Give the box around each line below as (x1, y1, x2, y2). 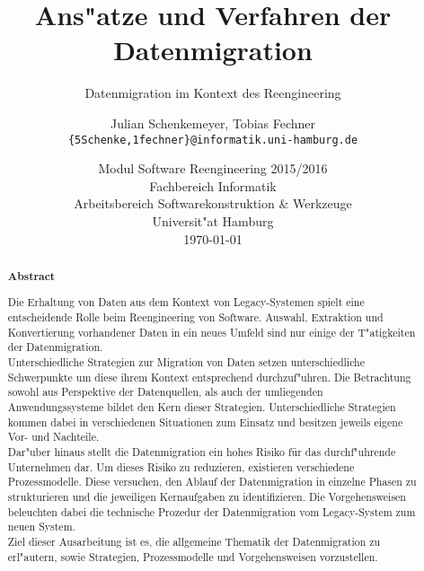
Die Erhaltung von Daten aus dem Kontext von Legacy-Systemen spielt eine (7, 294, 365, 310)
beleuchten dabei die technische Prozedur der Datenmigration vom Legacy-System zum (7, 504, 416, 519)
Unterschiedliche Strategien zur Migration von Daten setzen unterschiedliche (7, 355, 366, 370)
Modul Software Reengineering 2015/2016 (98, 159, 328, 178)
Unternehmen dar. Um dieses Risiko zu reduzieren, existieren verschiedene (7, 459, 355, 474)
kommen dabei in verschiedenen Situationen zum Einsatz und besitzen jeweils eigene (7, 414, 403, 429)
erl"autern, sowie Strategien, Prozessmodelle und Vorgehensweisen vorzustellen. (7, 549, 378, 564)
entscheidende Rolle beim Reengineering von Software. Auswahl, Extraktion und (7, 310, 384, 325)
